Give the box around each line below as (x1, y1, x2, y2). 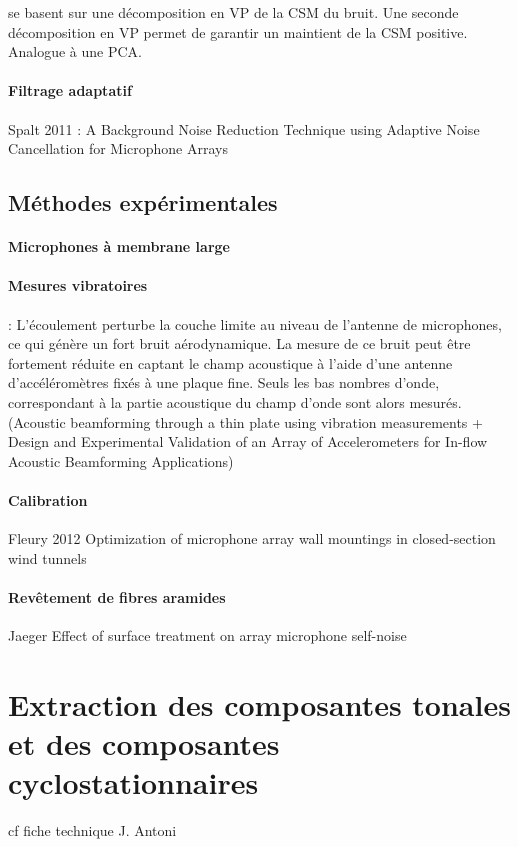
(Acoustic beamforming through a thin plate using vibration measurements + (8, 411, 483, 432)
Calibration (8, 489, 88, 510)
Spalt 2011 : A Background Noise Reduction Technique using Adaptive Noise (8, 118, 480, 139)
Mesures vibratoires (8, 275, 148, 296)
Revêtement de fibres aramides (8, 586, 226, 607)
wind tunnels (8, 547, 87, 568)
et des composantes (8, 723, 280, 764)
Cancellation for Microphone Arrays (8, 138, 228, 159)
